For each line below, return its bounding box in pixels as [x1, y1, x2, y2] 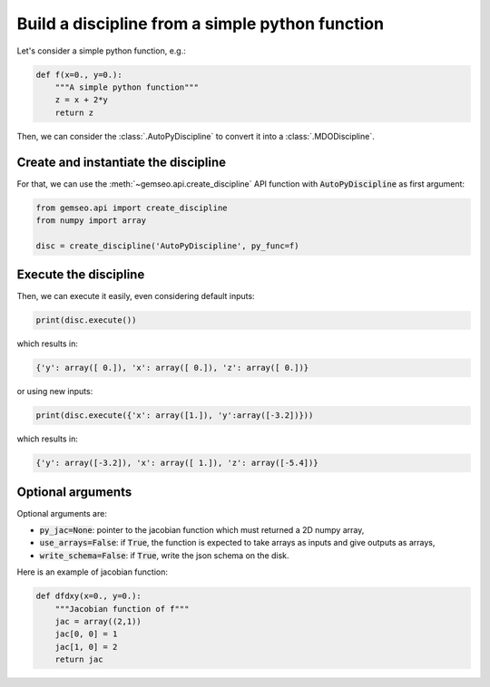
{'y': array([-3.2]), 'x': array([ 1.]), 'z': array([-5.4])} [35, 458, 318, 469]
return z [54, 107, 94, 118]
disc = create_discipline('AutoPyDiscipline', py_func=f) [35, 240, 299, 251]
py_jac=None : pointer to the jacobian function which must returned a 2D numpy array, [39, 525, 365, 536]
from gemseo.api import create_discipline [35, 202, 228, 213]
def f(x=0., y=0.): [35, 69, 122, 80]
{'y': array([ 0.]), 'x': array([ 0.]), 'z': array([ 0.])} [35, 363, 309, 373]
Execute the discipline [16, 267, 145, 283]
